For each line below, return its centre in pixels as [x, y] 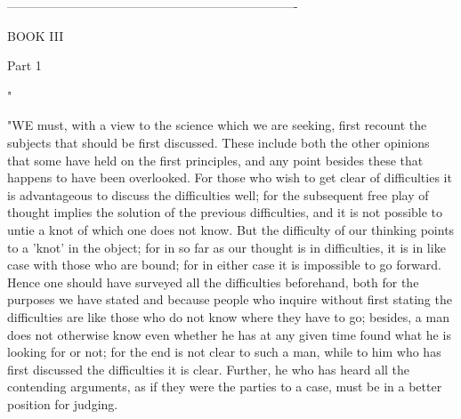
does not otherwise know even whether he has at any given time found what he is [229, 334]
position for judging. [63, 403]
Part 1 [24, 65]
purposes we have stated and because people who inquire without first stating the [230, 299]
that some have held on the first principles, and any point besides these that [215, 160]
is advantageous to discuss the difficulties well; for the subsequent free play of [218, 194]
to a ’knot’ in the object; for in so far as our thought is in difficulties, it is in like [226, 247]
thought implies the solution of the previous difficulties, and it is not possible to [225, 212]
